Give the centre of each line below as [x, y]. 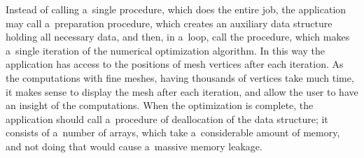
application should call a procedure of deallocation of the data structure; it [167, 118]
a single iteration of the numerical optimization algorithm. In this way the [166, 50]
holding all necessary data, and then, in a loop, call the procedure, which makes [178, 37]
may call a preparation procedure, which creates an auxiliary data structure [169, 23]
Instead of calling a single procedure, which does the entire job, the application [176, 9]
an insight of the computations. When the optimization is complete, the [160, 105]
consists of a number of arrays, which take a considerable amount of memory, [173, 132]
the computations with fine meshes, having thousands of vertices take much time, [180, 77]
